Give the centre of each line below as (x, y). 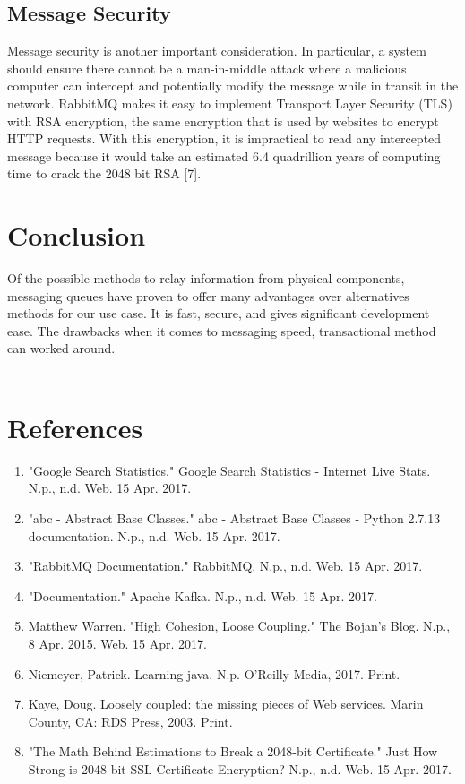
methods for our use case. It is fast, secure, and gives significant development (219, 313)
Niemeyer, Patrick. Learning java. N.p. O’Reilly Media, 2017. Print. (214, 673)
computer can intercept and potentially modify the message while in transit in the (233, 86)
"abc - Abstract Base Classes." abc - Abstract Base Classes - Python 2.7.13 (234, 517)
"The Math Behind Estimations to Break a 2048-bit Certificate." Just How (233, 751)
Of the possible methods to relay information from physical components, (206, 278)
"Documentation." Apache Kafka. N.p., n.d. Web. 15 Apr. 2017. (202, 595)
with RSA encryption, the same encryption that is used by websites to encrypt (223, 121)
